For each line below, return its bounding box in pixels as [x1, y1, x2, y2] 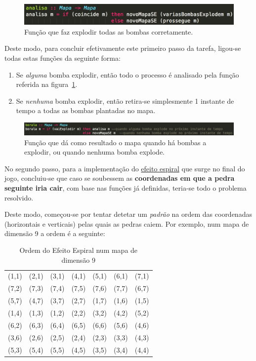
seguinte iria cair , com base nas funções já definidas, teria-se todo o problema [4, 183, 247, 193]
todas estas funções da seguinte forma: [4, 53, 121, 63]
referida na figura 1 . [16, 79, 78, 89]
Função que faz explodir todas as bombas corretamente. [24, 26, 193, 37]
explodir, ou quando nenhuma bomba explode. [24, 147, 165, 157]
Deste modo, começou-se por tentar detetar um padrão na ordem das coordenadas [4, 209, 252, 219]
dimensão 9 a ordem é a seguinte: [4, 228, 105, 239]
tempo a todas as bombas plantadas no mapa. [16, 105, 156, 116]
